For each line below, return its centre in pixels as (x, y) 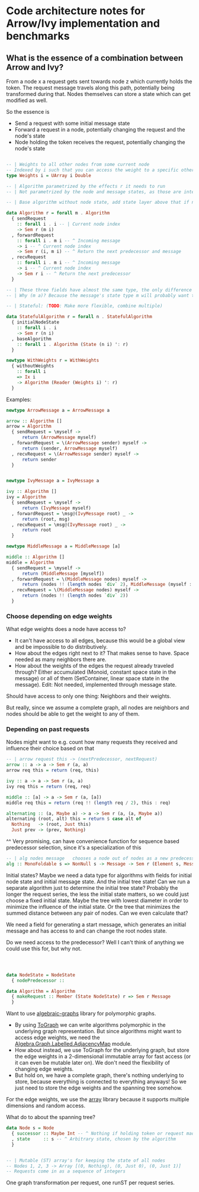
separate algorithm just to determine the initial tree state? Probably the (92, 887)
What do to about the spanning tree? (51, 1117)
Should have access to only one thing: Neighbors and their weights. (89, 696)
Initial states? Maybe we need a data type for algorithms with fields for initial (99, 875)
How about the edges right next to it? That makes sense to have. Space (102, 653)
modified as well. (27, 100)
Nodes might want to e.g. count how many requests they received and (92, 742)
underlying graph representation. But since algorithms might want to (98, 1031)
